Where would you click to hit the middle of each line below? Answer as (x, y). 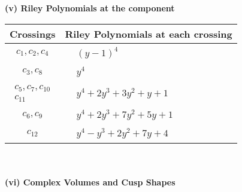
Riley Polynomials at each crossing (149, 33)
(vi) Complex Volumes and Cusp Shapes (90, 182)
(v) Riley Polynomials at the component (90, 8)
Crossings (33, 33)
